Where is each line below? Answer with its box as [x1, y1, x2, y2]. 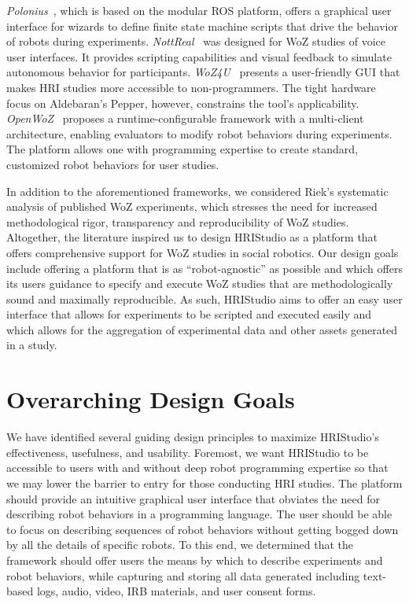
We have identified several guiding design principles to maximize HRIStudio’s [6, 429, 379, 445]
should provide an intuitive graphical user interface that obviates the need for [6, 490, 380, 506]
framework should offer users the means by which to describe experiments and [6, 551, 383, 568]
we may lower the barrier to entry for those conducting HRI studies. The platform [6, 474, 403, 491]
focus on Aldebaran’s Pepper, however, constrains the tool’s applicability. [6, 94, 359, 111]
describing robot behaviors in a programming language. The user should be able [6, 506, 392, 522]
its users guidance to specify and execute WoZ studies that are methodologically [6, 275, 393, 292]
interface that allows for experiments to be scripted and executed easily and [6, 306, 372, 322]
